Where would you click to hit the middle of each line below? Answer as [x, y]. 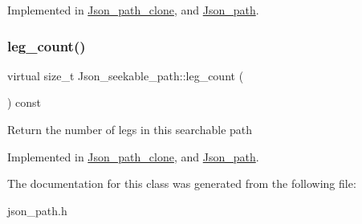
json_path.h [37, 210]
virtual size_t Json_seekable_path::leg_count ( [126, 75]
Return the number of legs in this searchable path [130, 129]
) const [24, 102]
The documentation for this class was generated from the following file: [182, 183]
